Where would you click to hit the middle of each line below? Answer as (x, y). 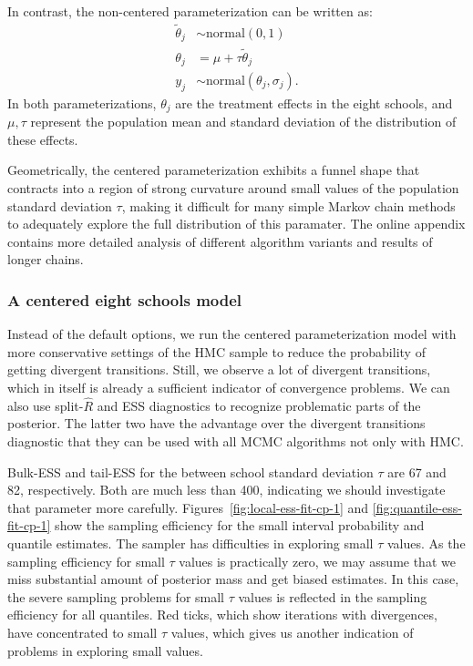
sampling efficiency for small (86, 561)
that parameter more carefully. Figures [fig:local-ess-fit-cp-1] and (188, 507)
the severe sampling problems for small (116, 596)
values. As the (426, 543)
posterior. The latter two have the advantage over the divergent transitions (216, 423)
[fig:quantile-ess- (417, 507)
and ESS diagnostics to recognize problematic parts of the (259, 405)
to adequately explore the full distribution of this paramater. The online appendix (236, 224)
